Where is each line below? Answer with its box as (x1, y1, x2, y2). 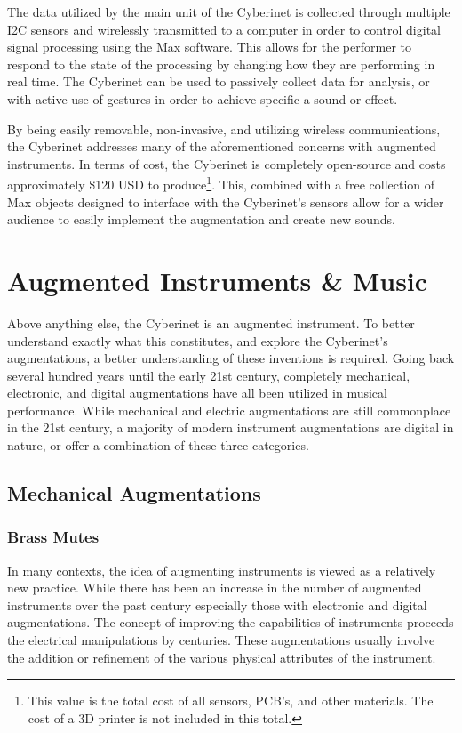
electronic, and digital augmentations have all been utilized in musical (7, 383, 387, 402)
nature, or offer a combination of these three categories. (7, 436, 309, 455)
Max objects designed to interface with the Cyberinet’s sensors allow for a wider (7, 192, 444, 211)
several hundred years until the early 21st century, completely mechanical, (7, 366, 410, 384)
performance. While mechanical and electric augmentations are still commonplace (7, 400, 451, 419)
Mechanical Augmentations (7, 479, 261, 507)
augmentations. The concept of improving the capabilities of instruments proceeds (7, 613, 454, 632)
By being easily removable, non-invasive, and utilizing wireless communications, (7, 119, 441, 138)
